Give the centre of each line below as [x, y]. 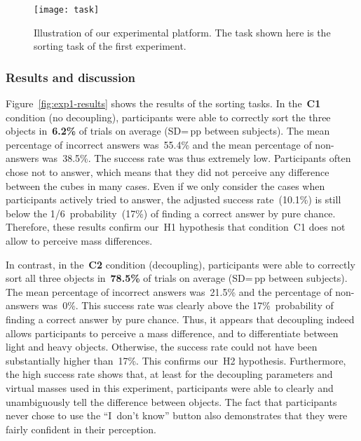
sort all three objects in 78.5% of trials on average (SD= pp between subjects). [177, 278]
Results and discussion [71, 77]
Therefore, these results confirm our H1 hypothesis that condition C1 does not [176, 227]
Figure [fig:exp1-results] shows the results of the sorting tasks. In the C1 [163, 103]
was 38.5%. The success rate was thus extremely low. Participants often [196, 158]
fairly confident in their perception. [81, 429]
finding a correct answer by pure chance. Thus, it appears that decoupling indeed [180, 319]
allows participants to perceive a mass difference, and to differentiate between [172, 333]
